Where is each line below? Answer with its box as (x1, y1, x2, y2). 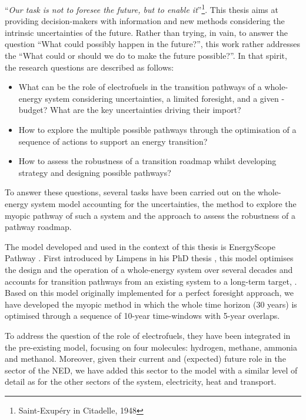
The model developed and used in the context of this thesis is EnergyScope (5, 240, 275, 252)
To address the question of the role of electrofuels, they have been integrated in (5, 329, 291, 341)
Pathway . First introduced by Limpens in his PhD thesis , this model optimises (5, 252, 294, 264)
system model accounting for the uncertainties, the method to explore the (31, 197, 297, 209)
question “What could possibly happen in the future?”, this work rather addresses (5, 38, 301, 50)
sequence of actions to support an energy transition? (18, 135, 208, 147)
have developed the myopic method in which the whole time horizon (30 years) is (5, 298, 297, 310)
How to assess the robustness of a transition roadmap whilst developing (18, 155, 277, 167)
